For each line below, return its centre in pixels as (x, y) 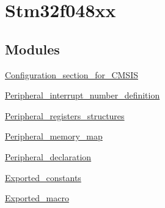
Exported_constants (43, 177)
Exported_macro (37, 198)
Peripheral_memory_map (54, 136)
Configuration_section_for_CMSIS (71, 74)
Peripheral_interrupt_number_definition (82, 95)
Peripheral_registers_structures (65, 115)
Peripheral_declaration (48, 156)
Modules (32, 49)
